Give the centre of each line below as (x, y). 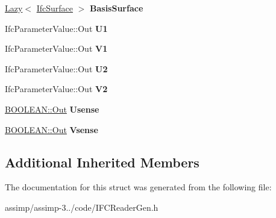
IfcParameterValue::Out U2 (56, 68)
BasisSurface (117, 8)
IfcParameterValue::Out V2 (56, 89)
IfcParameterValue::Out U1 (56, 28)
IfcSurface (55, 8)
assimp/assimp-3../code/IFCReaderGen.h (82, 207)
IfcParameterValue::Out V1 (56, 48)
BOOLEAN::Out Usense (52, 109)
